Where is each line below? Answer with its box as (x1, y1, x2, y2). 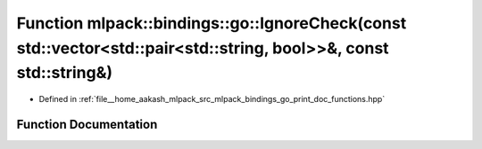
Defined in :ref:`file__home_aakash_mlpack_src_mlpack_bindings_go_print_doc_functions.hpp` (38, 94, 386, 105)
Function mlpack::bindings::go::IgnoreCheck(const (16, 13, 407, 33)
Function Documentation (16, 116, 158, 132)
